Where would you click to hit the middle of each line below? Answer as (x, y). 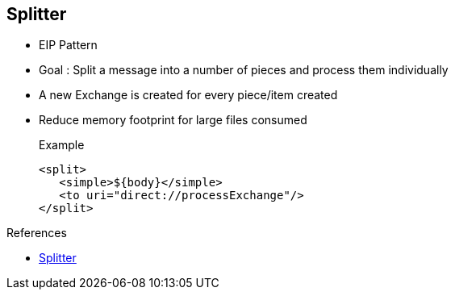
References (37, 233)
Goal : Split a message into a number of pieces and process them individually (244, 70)
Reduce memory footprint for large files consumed (173, 120)
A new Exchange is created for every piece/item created (188, 95)
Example (62, 145)
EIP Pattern (68, 45)
